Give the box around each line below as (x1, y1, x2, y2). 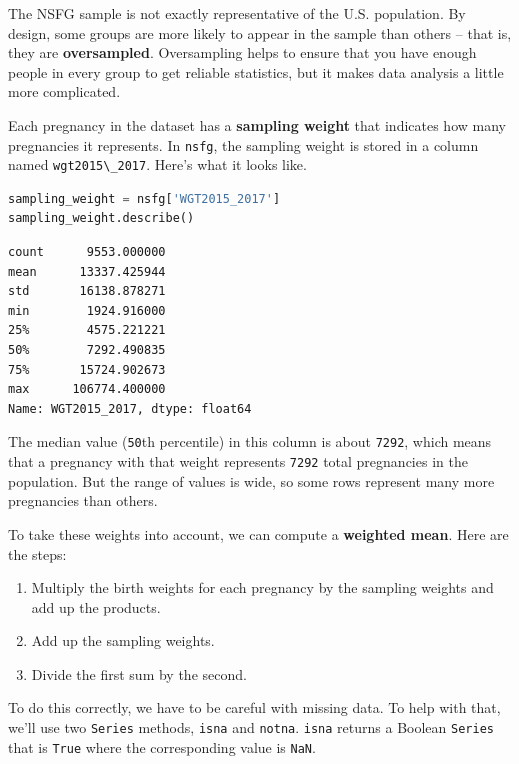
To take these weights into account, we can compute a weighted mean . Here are (8, 523, 509, 544)
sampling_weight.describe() (8, 211, 195, 226)
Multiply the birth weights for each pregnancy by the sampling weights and (31, 577, 494, 598)
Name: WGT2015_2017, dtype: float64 (8, 401, 252, 416)
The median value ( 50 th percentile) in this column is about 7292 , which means (8, 431, 492, 452)
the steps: (8, 543, 67, 564)
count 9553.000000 (8, 245, 166, 260)
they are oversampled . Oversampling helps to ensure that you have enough (8, 42, 477, 63)
